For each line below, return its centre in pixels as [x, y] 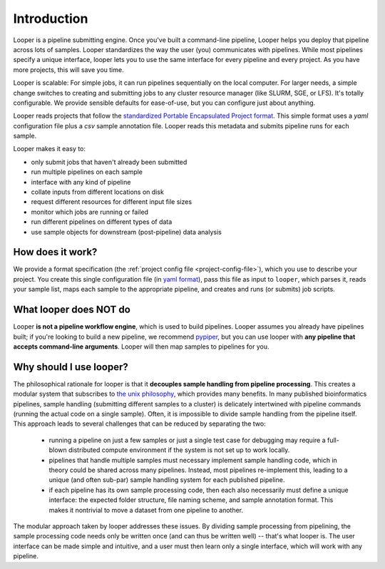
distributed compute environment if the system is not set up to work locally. [179, 450]
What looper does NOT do [72, 310]
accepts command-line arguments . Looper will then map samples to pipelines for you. [141, 347]
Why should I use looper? [71, 367]
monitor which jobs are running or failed [90, 212]
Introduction [51, 19]
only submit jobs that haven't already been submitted [109, 162]
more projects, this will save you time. [68, 70]
